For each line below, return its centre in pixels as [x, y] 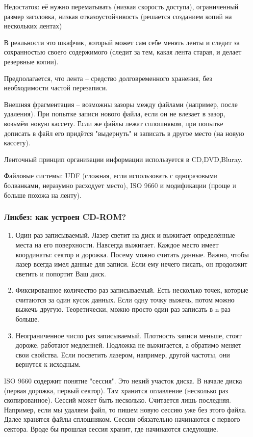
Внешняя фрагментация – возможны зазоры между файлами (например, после [121, 104]
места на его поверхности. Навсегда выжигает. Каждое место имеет [117, 244]
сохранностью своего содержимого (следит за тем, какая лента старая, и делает [123, 52]
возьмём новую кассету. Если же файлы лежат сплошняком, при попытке [114, 123]
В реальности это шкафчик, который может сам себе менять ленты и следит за [122, 42]
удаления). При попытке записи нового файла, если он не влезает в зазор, [115, 114]
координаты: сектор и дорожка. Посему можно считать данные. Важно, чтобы [132, 254]
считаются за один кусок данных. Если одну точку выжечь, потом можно [125, 299]
